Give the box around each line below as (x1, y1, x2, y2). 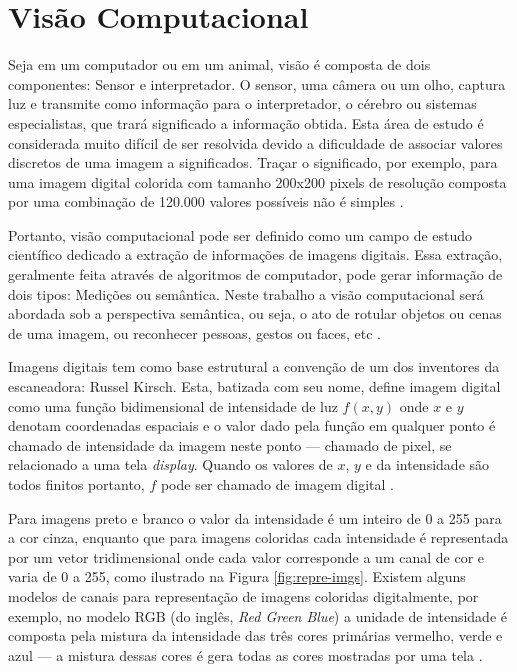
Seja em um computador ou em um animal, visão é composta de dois (8, 54, 431, 75)
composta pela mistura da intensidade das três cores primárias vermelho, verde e (8, 625, 503, 646)
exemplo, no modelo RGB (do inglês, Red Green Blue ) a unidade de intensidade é (8, 605, 507, 626)
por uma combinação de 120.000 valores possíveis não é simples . (8, 191, 404, 212)
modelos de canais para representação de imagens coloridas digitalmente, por (8, 585, 479, 606)
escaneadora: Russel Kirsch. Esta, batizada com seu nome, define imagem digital (8, 376, 501, 397)
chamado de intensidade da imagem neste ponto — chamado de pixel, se (8, 434, 452, 455)
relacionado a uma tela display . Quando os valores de (8, 454, 333, 475)
